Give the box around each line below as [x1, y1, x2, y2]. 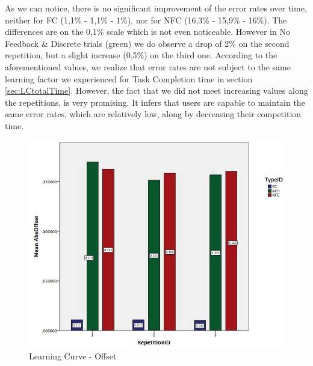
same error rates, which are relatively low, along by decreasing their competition [5, 108, 302, 120]
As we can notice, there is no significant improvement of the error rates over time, [5, 2, 307, 14]
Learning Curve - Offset [29, 349, 117, 362]
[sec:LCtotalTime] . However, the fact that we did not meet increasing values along [5, 84, 308, 97]
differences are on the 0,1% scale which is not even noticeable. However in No [5, 25, 290, 38]
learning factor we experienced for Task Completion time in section [5, 72, 253, 85]
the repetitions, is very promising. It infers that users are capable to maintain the [5, 96, 305, 108]
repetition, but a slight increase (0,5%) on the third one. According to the [5, 49, 277, 61]
